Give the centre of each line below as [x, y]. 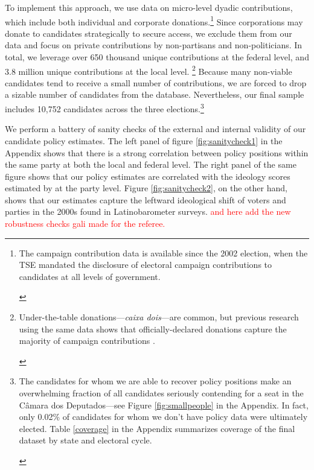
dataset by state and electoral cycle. [85, 440]
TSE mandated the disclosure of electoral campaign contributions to [146, 265]
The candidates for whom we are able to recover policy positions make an [155, 381]
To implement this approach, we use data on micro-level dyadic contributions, [149, 7]
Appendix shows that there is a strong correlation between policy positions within [157, 152]
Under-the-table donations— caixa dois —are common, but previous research [159, 317]
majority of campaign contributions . [87, 341]
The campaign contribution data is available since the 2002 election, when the [163, 252]
